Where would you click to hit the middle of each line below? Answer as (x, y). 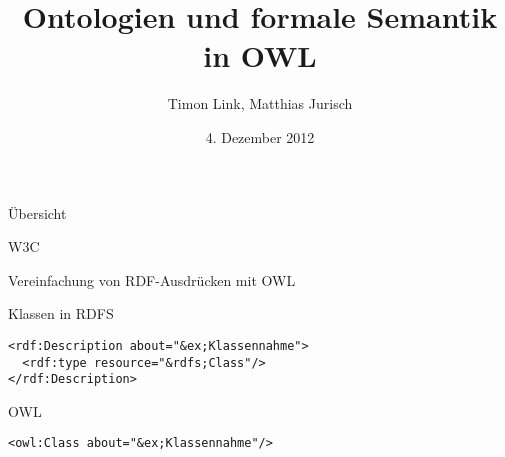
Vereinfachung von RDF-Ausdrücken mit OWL (152, 279)
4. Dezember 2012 (260, 136)
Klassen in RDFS (61, 313)
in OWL (260, 55)
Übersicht (37, 212)
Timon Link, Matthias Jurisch (260, 103)
